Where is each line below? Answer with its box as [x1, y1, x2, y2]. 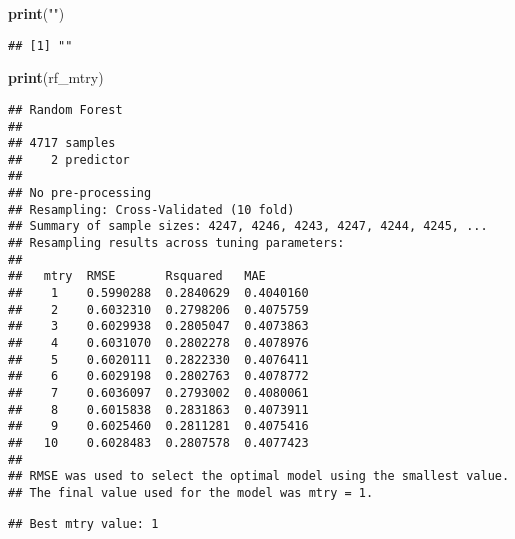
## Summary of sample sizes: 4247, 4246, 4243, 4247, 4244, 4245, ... [8, 219, 488, 234]
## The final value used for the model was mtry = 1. [8, 485, 374, 500]
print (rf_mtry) [8, 67, 104, 88]
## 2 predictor [8, 152, 130, 167]
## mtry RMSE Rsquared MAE [8, 269, 266, 284]
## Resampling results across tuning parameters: [8, 236, 345, 251]
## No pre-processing [8, 186, 152, 201]
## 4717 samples [8, 136, 116, 151]
